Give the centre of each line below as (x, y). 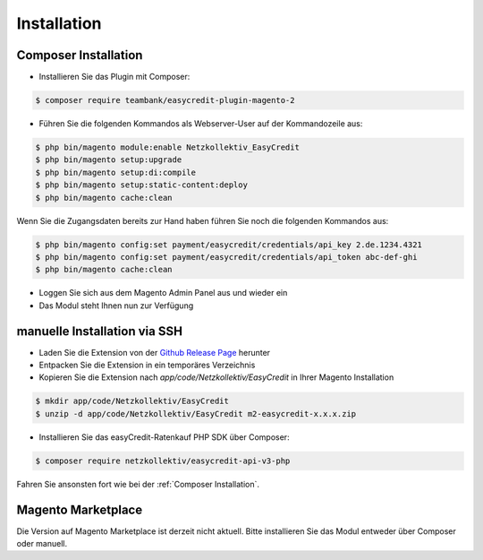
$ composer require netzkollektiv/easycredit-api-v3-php (163, 461)
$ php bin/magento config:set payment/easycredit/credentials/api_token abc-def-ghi (226, 257)
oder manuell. (42, 544)
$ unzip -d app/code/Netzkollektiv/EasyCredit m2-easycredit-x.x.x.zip (196, 414)
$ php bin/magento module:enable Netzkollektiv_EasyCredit (167, 147)
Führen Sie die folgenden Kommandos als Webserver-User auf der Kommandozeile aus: (201, 124)
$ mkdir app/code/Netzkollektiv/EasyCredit (132, 401)
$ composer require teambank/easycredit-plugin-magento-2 (165, 100)
